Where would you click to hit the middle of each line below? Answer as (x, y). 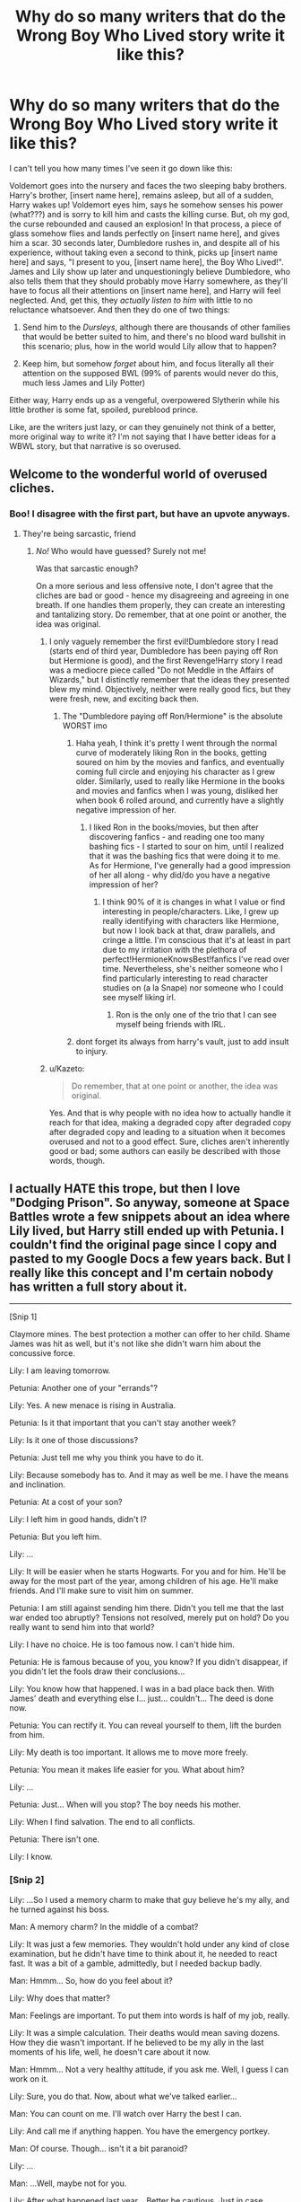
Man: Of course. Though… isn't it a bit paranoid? (99, 2148)
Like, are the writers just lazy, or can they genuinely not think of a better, (142, 427)
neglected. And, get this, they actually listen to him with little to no (131, 300)
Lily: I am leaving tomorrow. (60, 1370)
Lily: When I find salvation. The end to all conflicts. (102, 1822)
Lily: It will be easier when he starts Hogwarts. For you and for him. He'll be (148, 1572)
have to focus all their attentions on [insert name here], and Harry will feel (145, 290)
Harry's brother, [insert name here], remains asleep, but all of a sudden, (142, 195)
